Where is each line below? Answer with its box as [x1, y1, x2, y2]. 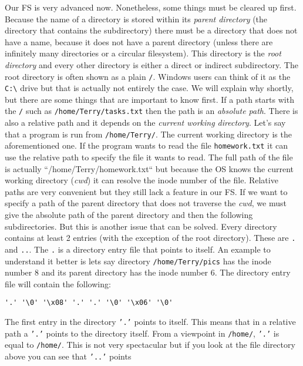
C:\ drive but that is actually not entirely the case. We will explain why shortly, [5, 82, 294, 94]
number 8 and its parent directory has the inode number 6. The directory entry [5, 266, 291, 278]
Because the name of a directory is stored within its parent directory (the [5, 12, 268, 25]
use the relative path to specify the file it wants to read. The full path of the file [5, 151, 293, 163]
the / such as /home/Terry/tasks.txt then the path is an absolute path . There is [5, 105, 298, 117]
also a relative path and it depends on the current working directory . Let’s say [5, 116, 286, 129]
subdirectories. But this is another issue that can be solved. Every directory [5, 220, 277, 232]
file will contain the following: [5, 277, 111, 290]
